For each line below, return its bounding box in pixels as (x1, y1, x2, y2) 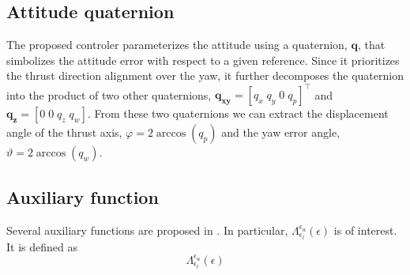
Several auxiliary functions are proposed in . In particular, (6, 221, 288, 238)
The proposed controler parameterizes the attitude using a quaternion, (6, 36, 348, 53)
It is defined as (6, 238, 77, 254)
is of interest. (333, 221, 397, 238)
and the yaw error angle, (221, 124, 340, 141)
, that (357, 36, 386, 53)
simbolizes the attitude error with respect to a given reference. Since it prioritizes (6, 51, 400, 68)
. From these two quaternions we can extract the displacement (87, 105, 389, 122)
